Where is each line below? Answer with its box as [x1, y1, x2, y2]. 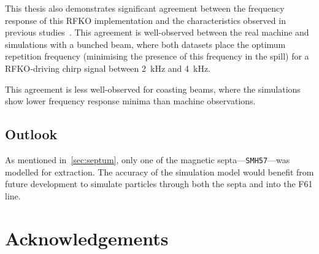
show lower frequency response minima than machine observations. [5, 94, 256, 107]
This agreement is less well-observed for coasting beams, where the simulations [5, 82, 301, 95]
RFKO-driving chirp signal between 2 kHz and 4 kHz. [5, 61, 211, 74]
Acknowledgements [5, 225, 169, 250]
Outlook [5, 125, 58, 144]
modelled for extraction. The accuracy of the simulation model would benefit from [5, 165, 314, 178]
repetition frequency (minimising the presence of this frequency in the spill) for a [5, 50, 309, 63]
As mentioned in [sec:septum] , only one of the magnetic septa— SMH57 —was [5, 153, 290, 166]
